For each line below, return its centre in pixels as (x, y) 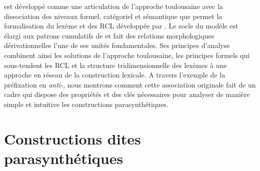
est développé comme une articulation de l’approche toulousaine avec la (114, 6)
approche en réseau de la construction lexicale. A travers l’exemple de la (115, 75)
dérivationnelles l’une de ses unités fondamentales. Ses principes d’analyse (117, 45)
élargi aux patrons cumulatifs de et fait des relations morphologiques (109, 35)
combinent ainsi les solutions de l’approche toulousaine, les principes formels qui (127, 55)
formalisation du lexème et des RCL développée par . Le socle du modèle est (121, 26)
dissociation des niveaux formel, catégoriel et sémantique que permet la (113, 16)
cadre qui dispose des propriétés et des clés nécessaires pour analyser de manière (127, 94)
